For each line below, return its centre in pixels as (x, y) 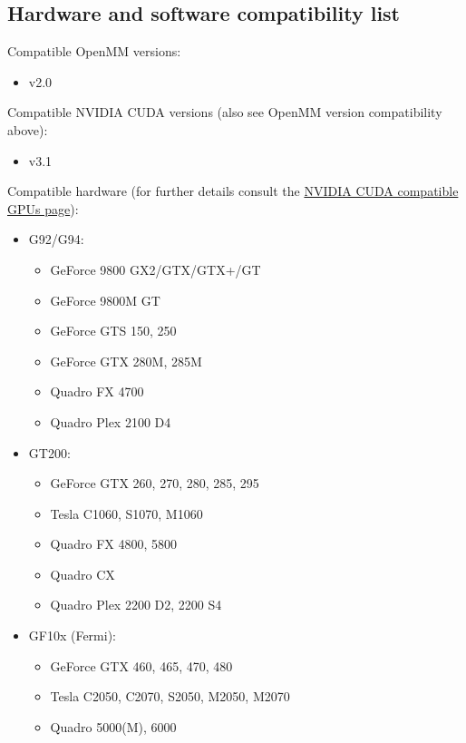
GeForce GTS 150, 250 (113, 331)
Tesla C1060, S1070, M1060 (126, 513)
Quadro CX (83, 574)
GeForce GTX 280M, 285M (126, 361)
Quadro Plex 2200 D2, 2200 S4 (136, 605)
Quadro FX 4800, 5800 (114, 544)
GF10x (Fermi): (73, 635)
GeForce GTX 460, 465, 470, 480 (141, 665)
